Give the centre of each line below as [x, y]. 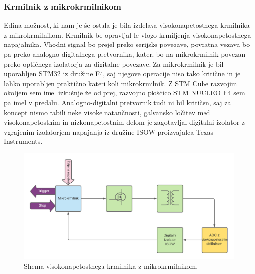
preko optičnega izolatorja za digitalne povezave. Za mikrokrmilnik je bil [114, 64]
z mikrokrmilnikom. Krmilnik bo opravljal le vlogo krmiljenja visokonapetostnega [127, 34]
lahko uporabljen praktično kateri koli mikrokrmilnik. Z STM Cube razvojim [121, 83]
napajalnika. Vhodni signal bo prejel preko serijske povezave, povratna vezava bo [127, 44]
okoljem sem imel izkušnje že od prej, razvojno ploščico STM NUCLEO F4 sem [125, 93]
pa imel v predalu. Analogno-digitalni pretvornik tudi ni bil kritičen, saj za [118, 102]
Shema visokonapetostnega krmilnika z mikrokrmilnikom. [111, 266]
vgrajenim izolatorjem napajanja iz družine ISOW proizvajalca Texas [109, 131]
